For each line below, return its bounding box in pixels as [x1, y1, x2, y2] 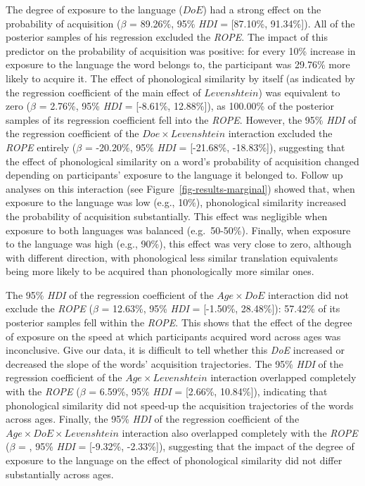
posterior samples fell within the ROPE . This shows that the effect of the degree [6, 315, 352, 330]
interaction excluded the [228, 126, 333, 141]
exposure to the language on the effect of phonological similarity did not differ [6, 453, 342, 467]
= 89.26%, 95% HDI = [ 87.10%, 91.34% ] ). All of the [129, 15, 355, 30]
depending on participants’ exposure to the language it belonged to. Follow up [6, 167, 343, 182]
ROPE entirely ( [6, 139, 77, 154]
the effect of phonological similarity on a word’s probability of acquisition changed [6, 153, 359, 168]
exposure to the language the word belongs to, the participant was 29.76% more [6, 57, 350, 72]
